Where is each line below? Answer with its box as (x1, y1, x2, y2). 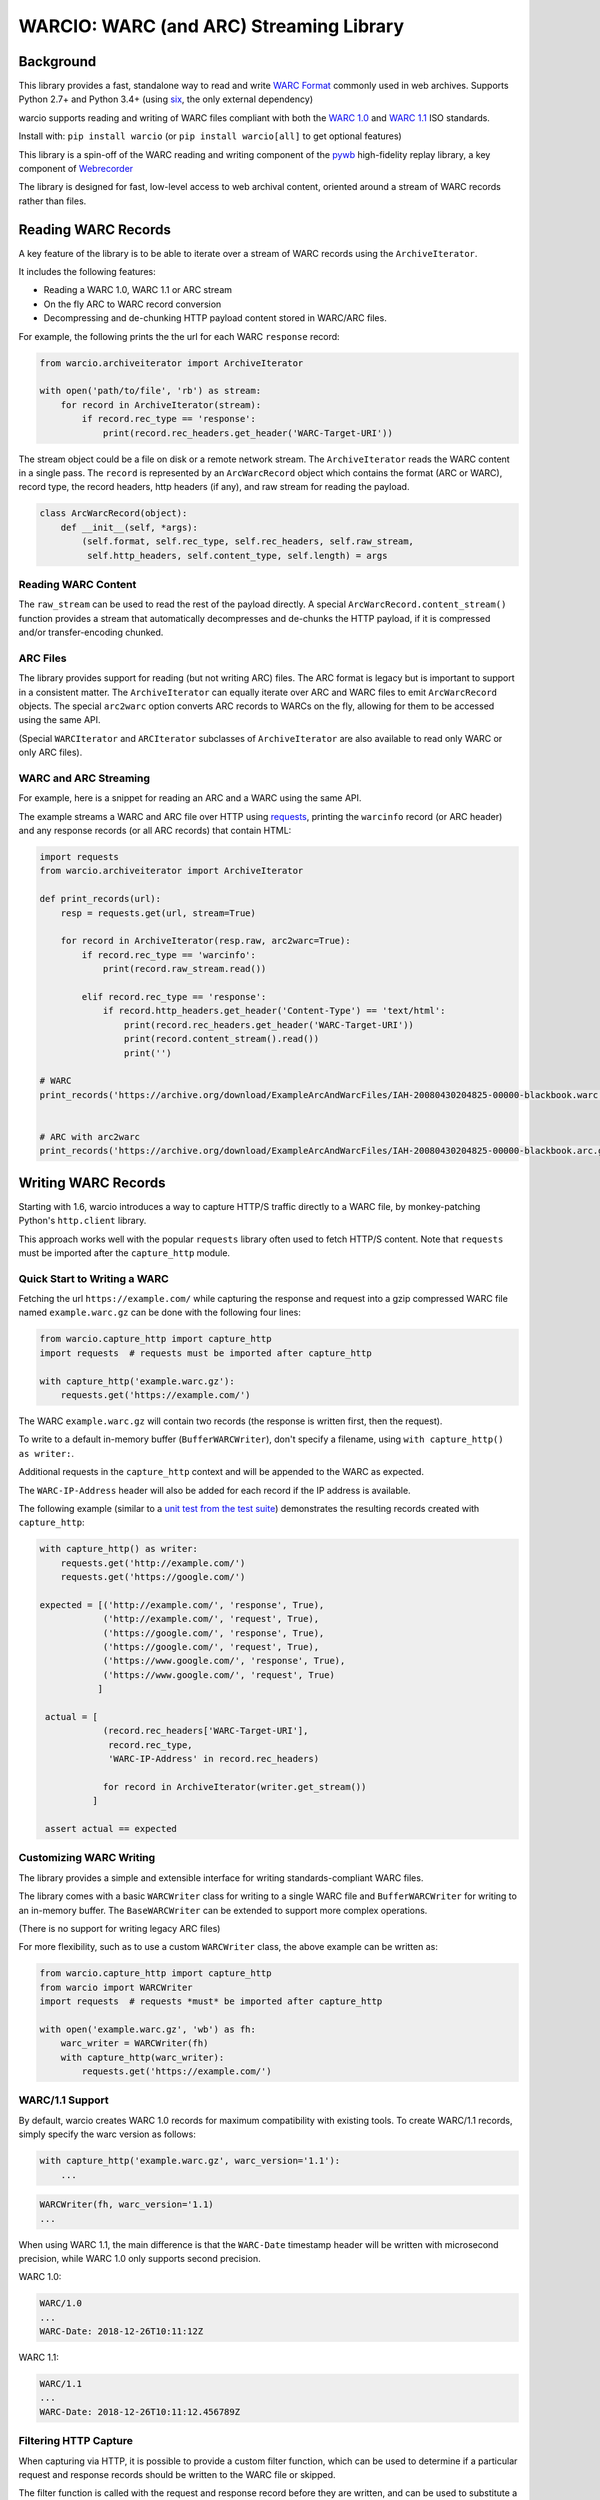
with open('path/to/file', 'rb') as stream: (39, 385, 262, 397)
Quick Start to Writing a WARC (18, 1271, 169, 1285)
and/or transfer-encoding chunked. (18, 626, 164, 639)
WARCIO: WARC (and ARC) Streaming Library (18, 15, 405, 37)
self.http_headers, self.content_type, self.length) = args (86, 550, 388, 561)
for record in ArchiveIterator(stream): (60, 399, 262, 410)
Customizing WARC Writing (18, 1851, 156, 1865)
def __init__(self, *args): (60, 521, 199, 533)
